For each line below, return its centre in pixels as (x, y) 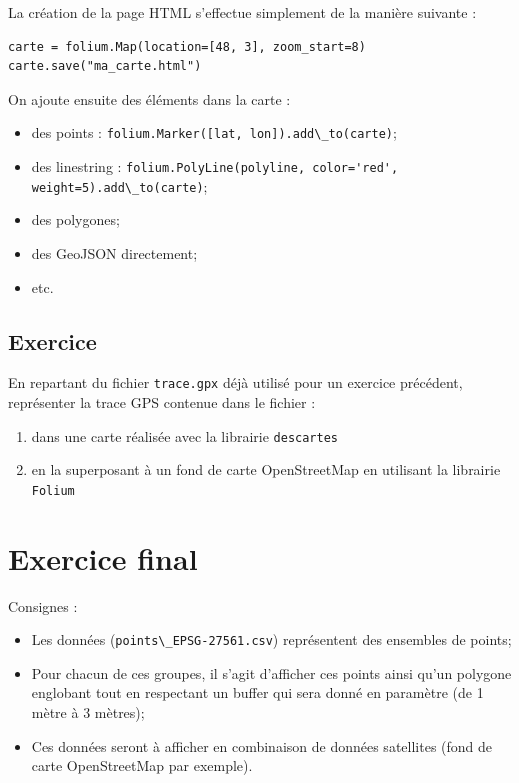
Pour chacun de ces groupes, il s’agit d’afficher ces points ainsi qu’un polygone (271, 672)
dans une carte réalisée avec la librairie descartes (185, 435)
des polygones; (75, 219)
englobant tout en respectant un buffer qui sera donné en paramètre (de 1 (257, 692)
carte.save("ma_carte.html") (105, 66)
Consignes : (43, 605)
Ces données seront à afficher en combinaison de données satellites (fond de (262, 745)
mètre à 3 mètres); (88, 712)
